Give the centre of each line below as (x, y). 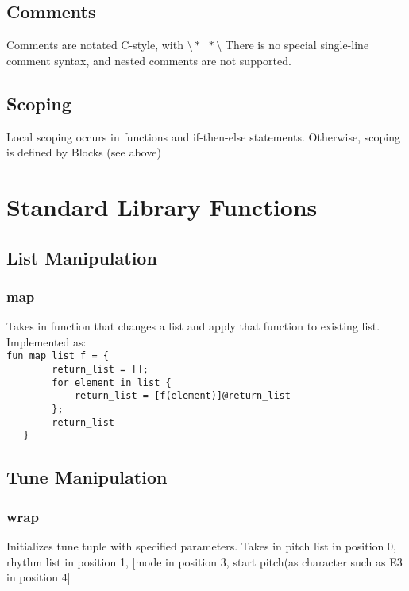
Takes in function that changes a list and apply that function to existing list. (193, 326)
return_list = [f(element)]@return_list (182, 396)
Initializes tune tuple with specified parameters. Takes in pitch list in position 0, (201, 545)
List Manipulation (82, 257)
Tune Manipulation (87, 477)
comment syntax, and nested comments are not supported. (149, 60)
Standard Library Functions (162, 206)
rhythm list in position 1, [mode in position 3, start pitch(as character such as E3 (204, 561)
